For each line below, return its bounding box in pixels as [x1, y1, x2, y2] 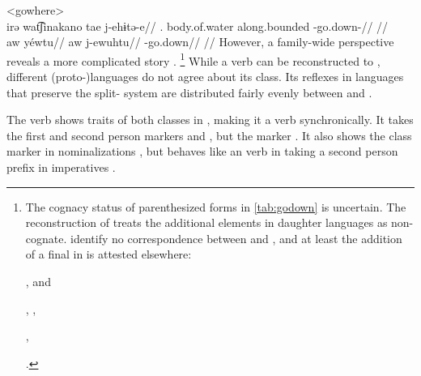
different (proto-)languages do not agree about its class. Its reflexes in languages [6, 68, 404, 85]
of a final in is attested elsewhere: [25, 246, 192, 263]
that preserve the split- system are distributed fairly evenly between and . [6, 83, 372, 100]
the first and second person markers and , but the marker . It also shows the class [6, 126, 412, 143]
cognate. [25, 229, 67, 246]
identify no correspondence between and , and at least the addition [70, 229, 402, 246]
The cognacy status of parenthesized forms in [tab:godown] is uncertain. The [25, 198, 406, 215]
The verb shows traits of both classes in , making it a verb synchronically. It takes [6, 111, 414, 128]
